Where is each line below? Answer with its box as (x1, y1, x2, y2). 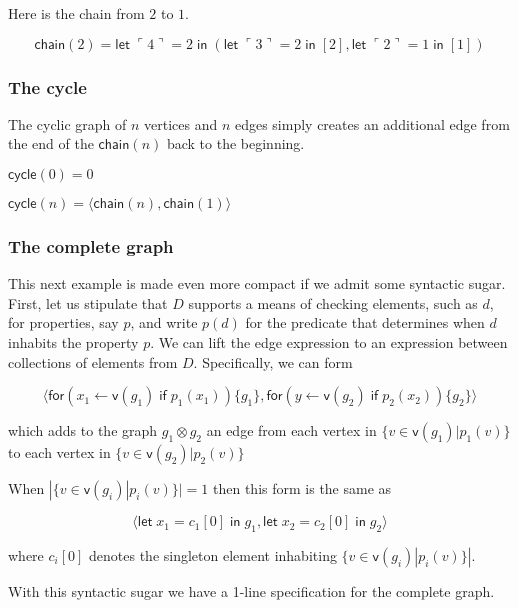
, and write (130, 312, 198, 333)
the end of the (8, 133, 94, 154)
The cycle (8, 74, 87, 99)
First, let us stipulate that (8, 292, 168, 313)
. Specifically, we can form (193, 351, 353, 372)
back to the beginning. (166, 133, 305, 154)
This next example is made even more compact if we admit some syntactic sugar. (8, 273, 506, 294)
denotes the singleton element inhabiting (89, 544, 337, 565)
